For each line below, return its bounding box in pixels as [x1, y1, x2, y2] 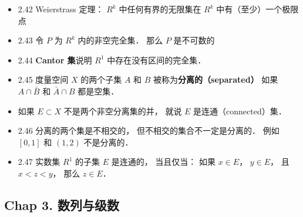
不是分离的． [83, 135, 133, 148]
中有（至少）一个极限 [216, 3, 299, 15]
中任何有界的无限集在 [119, 3, 201, 15]
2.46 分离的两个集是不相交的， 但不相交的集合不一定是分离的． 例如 [18, 124, 280, 137]
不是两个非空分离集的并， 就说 [63, 104, 182, 117]
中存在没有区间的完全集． [107, 53, 206, 66]
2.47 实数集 [18, 155, 60, 168]
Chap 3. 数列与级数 [4, 195, 119, 213]
